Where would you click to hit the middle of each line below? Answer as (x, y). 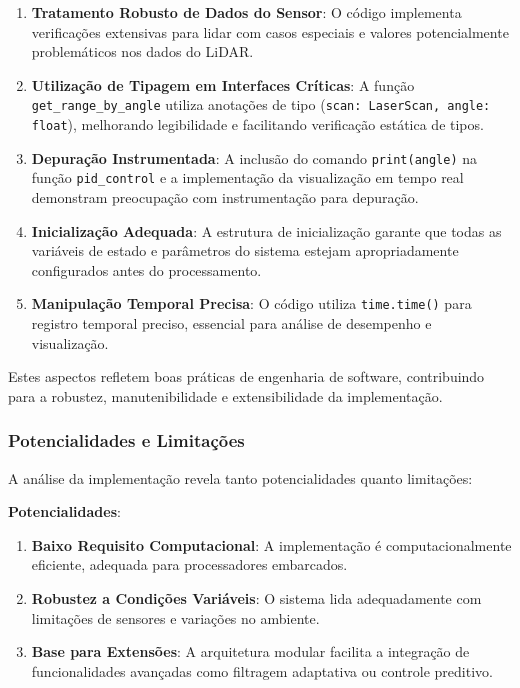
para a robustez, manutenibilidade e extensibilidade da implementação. (225, 395)
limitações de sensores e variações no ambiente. (175, 617)
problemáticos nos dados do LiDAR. (142, 51)
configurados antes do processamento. (146, 269)
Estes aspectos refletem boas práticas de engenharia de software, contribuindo (246, 376)
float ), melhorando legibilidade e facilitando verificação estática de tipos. (257, 124)
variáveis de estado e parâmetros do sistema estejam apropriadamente (245, 250)
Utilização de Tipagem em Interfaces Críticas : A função (223, 84)
